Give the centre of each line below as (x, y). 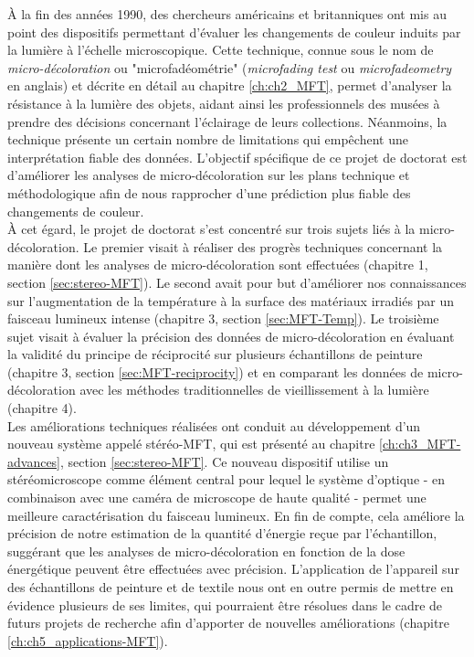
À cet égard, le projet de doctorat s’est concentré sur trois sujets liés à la (211, 229)
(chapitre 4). (42, 408)
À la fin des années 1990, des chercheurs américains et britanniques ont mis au (227, 14)
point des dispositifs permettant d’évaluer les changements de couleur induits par (234, 32)
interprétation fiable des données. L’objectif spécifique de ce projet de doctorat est (237, 157)
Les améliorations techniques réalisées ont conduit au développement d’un (214, 425)
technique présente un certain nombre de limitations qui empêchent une (208, 139)
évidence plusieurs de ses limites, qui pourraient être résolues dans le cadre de (225, 604)
